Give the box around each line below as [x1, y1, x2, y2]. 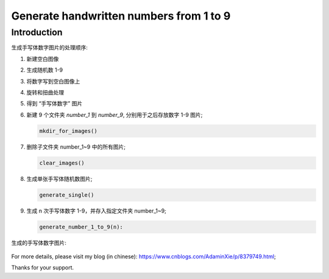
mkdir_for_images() [39, 127, 97, 134]
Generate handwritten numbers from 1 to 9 [11, 9, 231, 23]
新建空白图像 [26, 55, 59, 62]
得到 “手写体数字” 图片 [26, 100, 83, 107]
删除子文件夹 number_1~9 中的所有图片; [26, 143, 126, 150]
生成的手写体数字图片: [11, 239, 67, 246]
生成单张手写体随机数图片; [26, 175, 93, 182]
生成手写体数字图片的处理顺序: [11, 44, 88, 51]
